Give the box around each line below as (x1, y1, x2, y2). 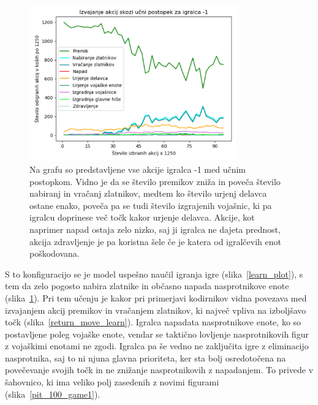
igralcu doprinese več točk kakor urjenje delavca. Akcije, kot (29, 211, 255, 224)
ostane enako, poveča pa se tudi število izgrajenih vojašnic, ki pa (29, 199, 272, 211)
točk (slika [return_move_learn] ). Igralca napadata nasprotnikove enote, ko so (5, 316, 301, 328)
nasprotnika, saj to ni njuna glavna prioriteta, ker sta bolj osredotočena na (5, 351, 286, 364)
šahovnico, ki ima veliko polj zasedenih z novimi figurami (5, 376, 219, 388)
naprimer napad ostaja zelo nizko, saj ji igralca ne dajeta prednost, (29, 222, 281, 235)
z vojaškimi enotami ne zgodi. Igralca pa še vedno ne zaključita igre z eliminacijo (5, 339, 309, 352)
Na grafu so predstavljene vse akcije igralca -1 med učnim (29, 162, 246, 175)
